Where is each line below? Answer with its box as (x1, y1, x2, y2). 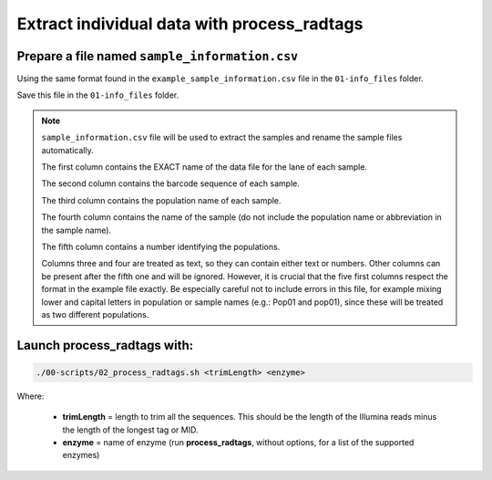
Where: (16, 391, 45, 402)
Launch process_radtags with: (16, 338, 194, 353)
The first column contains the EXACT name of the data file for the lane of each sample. (41, 162, 368, 172)
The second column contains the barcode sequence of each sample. (41, 178, 300, 189)
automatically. (41, 144, 95, 155)
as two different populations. (41, 308, 149, 319)
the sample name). (41, 224, 112, 235)
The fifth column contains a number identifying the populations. (41, 241, 281, 252)
